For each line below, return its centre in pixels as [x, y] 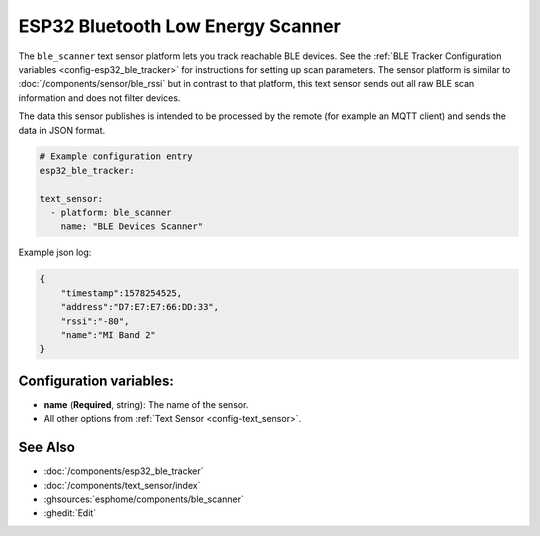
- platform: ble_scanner [111, 213]
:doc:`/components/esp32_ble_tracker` [123, 471]
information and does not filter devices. [99, 97]
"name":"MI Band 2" [108, 334]
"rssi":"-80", [95, 321]
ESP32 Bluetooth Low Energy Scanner [180, 26]
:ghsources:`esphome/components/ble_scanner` [143, 499]
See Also [46, 447]
